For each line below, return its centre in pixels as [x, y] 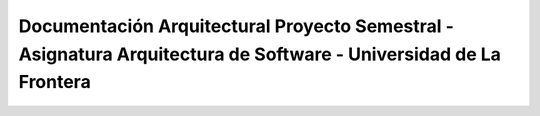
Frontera [55, 82]
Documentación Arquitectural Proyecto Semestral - [236, 26]
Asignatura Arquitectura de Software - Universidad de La [260, 54]
